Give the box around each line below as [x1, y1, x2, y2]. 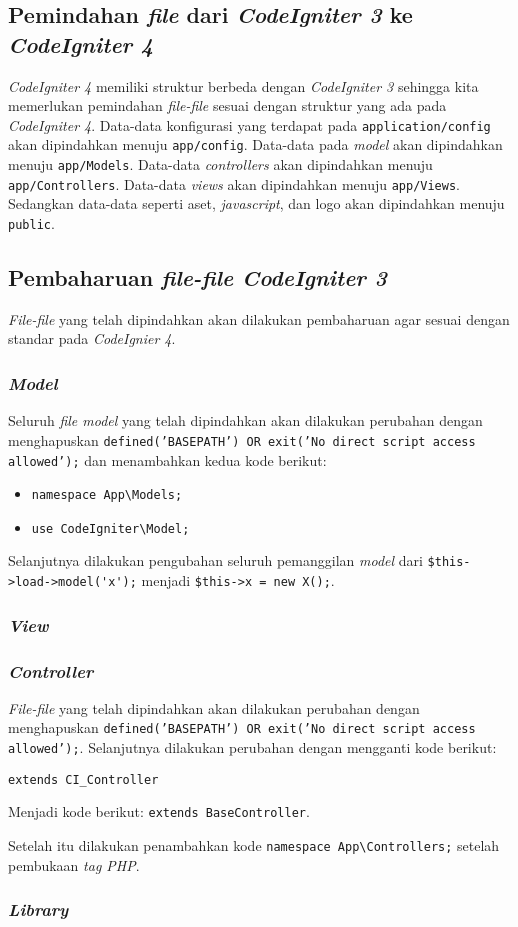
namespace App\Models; [31, 488, 183, 503]
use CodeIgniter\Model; [31, 521, 190, 536]
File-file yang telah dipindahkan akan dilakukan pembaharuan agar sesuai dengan [8, 308, 510, 329]
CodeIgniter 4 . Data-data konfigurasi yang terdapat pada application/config [8, 114, 491, 135]
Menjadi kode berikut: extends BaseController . [8, 801, 310, 822]
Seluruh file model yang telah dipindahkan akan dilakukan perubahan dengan [8, 410, 483, 431]
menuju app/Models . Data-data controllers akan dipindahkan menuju [8, 154, 433, 175]
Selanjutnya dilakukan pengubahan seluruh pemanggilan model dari [8, 550, 423, 571]
